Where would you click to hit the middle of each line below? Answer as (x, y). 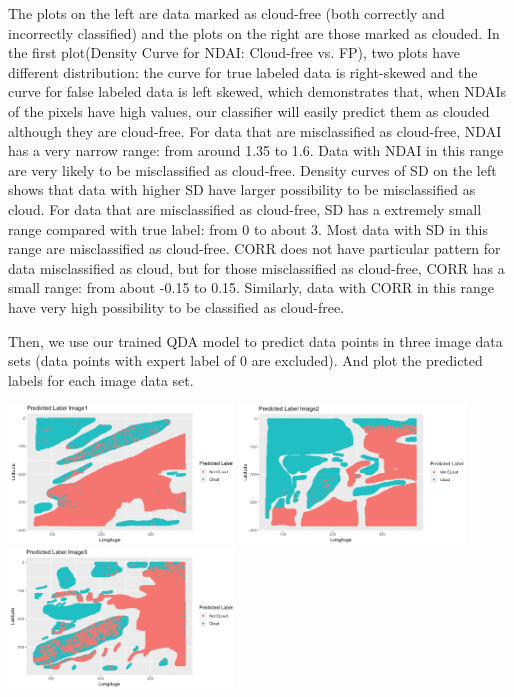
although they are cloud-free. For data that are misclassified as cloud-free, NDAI (255, 130)
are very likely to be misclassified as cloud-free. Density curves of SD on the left (252, 169)
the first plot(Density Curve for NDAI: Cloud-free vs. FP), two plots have (234, 52)
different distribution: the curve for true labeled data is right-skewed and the (243, 71)
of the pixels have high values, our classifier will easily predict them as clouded (249, 110)
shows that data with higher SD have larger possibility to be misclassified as (242, 189)
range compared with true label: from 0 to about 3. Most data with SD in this (248, 228)
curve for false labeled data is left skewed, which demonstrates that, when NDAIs (257, 91)
